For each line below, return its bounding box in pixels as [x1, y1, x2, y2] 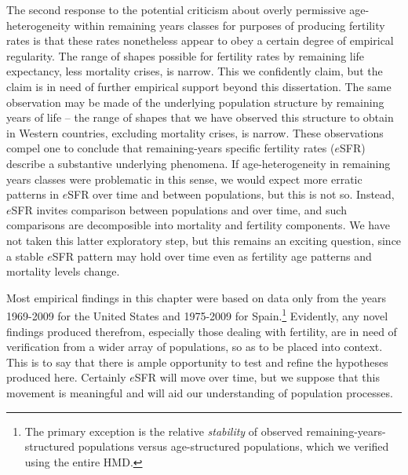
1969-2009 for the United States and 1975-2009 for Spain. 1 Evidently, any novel [6, 305, 388, 323]
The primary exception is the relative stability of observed [24, 422, 303, 439]
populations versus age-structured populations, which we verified [78, 438, 389, 455]
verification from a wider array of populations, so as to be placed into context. [6, 338, 383, 355]
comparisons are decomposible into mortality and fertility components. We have [6, 217, 390, 233]
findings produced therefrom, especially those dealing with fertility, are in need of [6, 323, 397, 339]
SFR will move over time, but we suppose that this [134, 369, 380, 385]
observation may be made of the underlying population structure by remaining [6, 93, 384, 110]
